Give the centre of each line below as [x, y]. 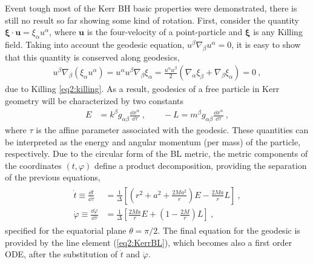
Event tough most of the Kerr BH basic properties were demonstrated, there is [151, 8]
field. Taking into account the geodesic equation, [95, 44]
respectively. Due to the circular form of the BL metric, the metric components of [156, 153]
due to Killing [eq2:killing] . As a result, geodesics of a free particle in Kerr [142, 89]
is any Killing [278, 32]
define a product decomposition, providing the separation [201, 165]
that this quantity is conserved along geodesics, [92, 57]
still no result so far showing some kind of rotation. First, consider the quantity [152, 20]
